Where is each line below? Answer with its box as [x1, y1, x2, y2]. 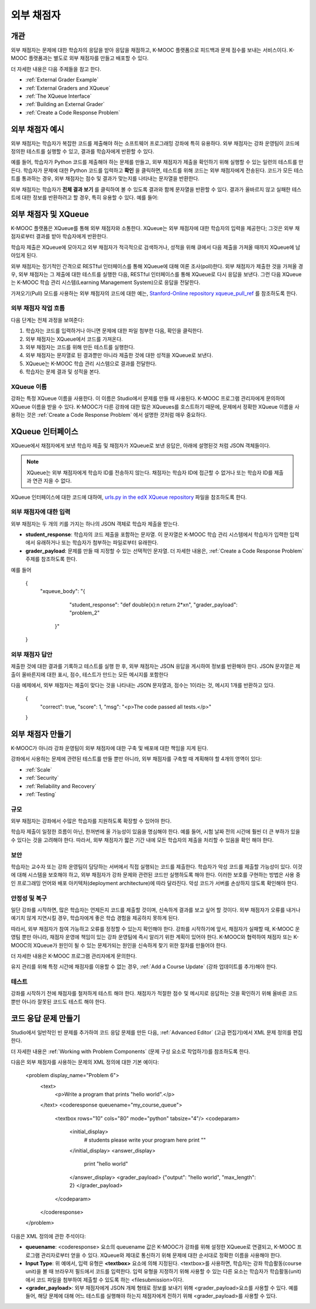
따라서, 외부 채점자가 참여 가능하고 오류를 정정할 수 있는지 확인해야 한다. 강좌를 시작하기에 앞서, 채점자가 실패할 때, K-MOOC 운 [11, 925, 300, 932]
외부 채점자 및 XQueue [11, 209, 89, 219]
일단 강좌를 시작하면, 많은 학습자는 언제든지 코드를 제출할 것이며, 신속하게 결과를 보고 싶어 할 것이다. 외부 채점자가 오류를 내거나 [11, 906, 301, 913]
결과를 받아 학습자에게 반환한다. [36, 233, 108, 240]
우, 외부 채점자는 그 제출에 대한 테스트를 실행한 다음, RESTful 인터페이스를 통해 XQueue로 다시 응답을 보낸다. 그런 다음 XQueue [11, 270, 302, 277]
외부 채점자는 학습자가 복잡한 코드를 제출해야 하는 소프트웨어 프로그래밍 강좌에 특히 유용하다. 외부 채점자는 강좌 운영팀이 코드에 [11, 139, 300, 146]
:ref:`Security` [25, 775, 59, 782]
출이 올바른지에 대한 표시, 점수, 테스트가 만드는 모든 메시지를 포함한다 [11, 671, 169, 678]
